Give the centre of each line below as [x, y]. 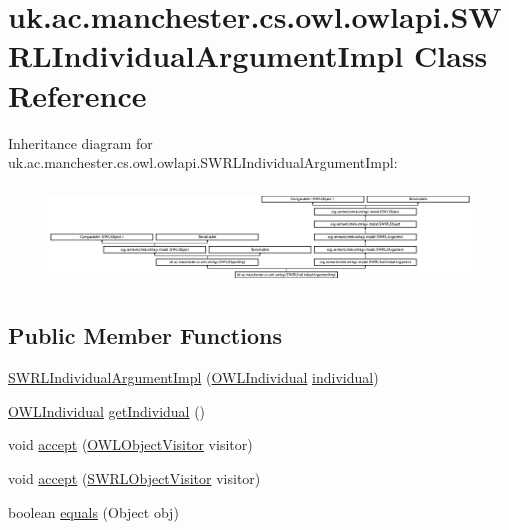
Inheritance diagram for [80, 142]
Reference [77, 94]
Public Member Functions [145, 335]
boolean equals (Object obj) [93, 511]
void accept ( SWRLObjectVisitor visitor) [134, 477]
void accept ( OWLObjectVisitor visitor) [130, 444]
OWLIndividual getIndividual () [107, 410]
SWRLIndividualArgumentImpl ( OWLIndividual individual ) [193, 377]
